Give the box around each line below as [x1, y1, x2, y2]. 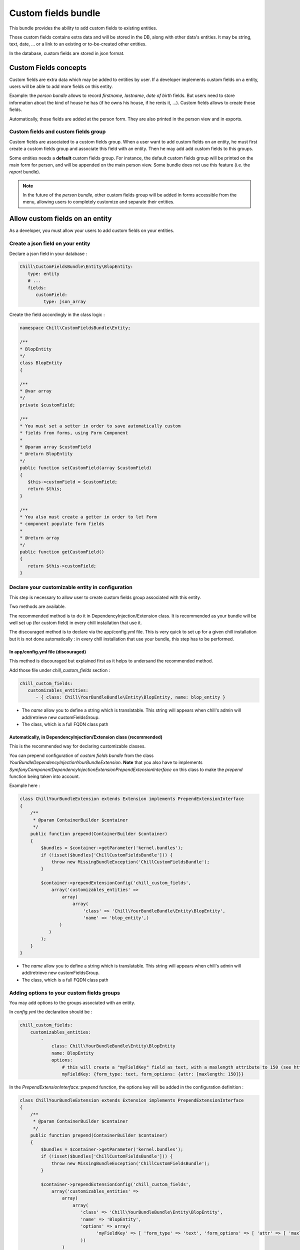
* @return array [19, 535, 60, 541]
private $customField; [19, 402, 75, 407]
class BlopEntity [19, 360, 62, 366]
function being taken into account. [9, 773, 80, 779]
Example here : [9, 782, 40, 788]
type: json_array [43, 299, 86, 304]
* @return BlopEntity [19, 451, 73, 457]
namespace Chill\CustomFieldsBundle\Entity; [19, 325, 131, 331]
